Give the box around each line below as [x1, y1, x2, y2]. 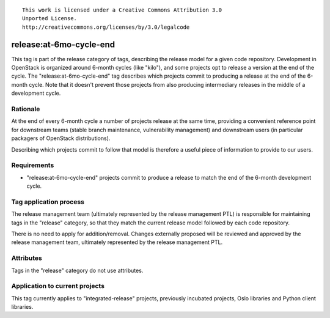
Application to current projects [11, 282, 105, 290]
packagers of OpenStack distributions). [11, 135, 111, 142]
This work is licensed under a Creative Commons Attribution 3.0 [22, 7, 222, 13]
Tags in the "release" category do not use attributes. [11, 267, 144, 274]
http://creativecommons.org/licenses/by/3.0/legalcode [22, 23, 190, 31]
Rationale [11, 105, 40, 113]
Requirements [11, 161, 54, 169]
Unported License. [22, 15, 78, 22]
